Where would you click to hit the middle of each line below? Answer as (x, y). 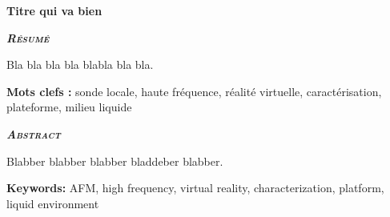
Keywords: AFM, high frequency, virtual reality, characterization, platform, (195, 188)
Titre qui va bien (54, 10)
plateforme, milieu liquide (69, 107)
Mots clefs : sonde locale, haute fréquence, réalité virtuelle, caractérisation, (194, 91)
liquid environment (53, 203)
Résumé (28, 37)
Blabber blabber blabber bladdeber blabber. (115, 161)
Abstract (34, 133)
